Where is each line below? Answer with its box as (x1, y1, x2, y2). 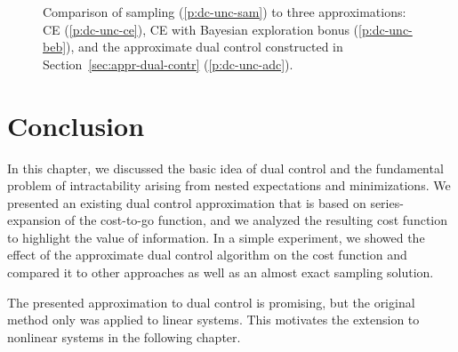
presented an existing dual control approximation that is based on (7, 193, 366, 212)
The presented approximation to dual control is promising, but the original (7, 292, 415, 311)
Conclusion (7, 107, 145, 143)
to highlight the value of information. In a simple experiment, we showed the (7, 228, 425, 246)
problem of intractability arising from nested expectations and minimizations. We (7, 176, 451, 195)
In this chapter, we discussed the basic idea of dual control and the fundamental (7, 158, 444, 177)
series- (370, 193, 404, 212)
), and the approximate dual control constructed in (66, 37, 343, 56)
